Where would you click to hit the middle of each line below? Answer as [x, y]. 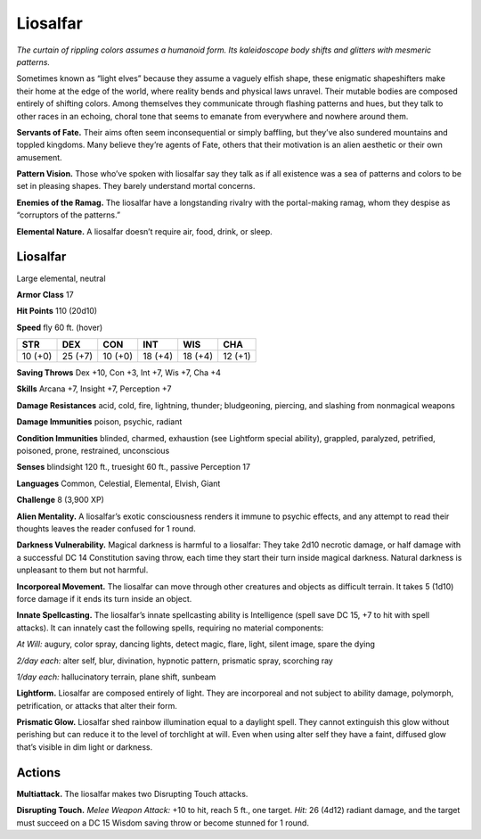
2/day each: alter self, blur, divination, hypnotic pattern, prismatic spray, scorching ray [175, 661]
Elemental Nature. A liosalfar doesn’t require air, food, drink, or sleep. [145, 231]
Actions [39, 773]
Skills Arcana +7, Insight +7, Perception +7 [94, 389]
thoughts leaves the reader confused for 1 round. [106, 529]
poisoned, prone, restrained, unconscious [93, 451]
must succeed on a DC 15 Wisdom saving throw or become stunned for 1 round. [163, 823]
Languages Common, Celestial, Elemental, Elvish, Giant [118, 483]
